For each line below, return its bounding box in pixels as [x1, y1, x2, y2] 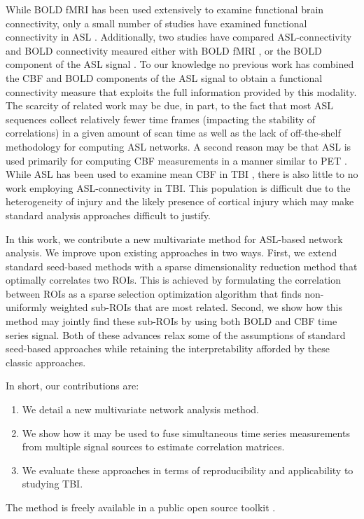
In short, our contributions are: [6, 378, 139, 393]
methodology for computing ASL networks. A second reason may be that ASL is [6, 139, 351, 153]
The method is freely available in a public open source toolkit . [6, 500, 276, 514]
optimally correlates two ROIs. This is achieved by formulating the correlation [6, 272, 342, 287]
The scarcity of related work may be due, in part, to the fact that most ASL [6, 98, 333, 113]
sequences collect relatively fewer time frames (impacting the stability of [6, 111, 316, 126]
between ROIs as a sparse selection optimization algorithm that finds [6, 286, 302, 300]
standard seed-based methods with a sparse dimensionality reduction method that [6, 258, 358, 273]
